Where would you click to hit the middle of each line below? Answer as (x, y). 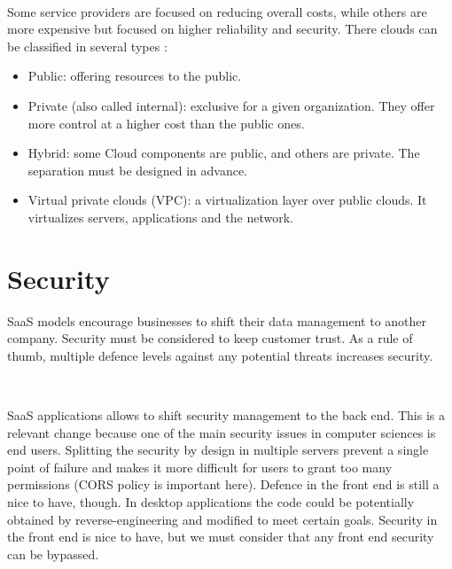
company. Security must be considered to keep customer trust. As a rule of (210, 338)
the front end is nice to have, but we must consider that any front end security (221, 537)
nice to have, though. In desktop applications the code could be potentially (211, 502)
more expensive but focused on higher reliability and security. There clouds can (222, 29)
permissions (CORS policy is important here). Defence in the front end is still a (223, 484)
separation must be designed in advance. (138, 170)
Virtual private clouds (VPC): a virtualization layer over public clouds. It (227, 200)
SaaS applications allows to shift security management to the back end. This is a (226, 415)
